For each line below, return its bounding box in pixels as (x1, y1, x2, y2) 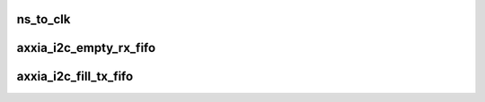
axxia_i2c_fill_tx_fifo (16, 69, 134, 84)
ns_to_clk (16, 12, 71, 27)
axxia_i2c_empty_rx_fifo (16, 40, 156, 55)
